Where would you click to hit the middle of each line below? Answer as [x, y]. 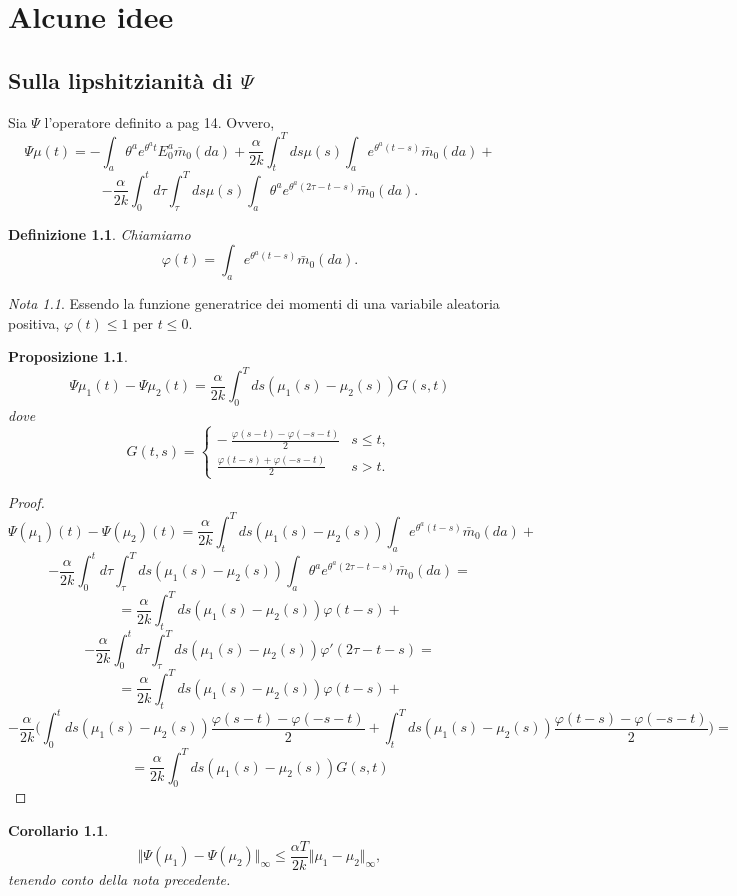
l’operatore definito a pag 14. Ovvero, [159, 121]
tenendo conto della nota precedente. [119, 878]
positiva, [34, 322]
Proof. [26, 501]
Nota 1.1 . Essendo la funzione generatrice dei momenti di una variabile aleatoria [254, 303]
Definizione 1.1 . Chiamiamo [99, 233]
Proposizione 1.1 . [68, 356]
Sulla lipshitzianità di [120, 79]
